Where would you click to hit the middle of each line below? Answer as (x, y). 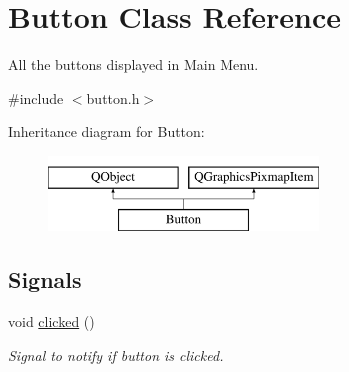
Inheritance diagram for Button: (106, 131)
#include (36, 97)
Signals (45, 279)
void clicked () (51, 321)
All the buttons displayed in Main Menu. (133, 64)
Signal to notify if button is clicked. (116, 354)
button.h (113, 97)
